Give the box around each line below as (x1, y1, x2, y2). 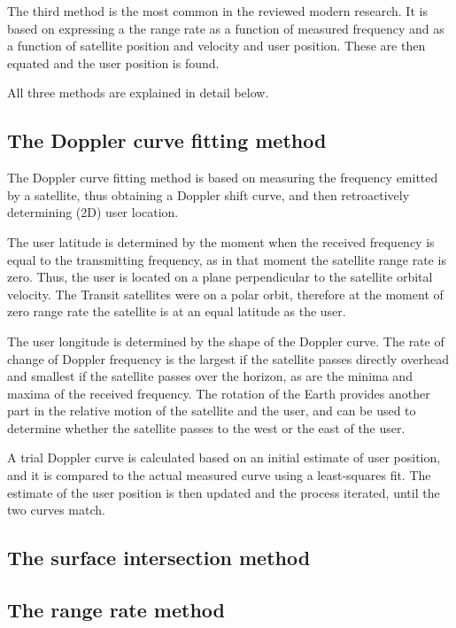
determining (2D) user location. (7, 203, 179, 221)
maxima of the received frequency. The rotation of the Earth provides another (7, 384, 430, 402)
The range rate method (7, 596, 225, 624)
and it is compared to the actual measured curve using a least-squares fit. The (7, 466, 431, 485)
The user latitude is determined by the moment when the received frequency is (7, 232, 435, 251)
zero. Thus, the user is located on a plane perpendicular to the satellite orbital (7, 267, 433, 286)
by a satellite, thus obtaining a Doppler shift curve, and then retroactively (7, 185, 410, 204)
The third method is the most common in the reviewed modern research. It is (7, 2, 428, 19)
